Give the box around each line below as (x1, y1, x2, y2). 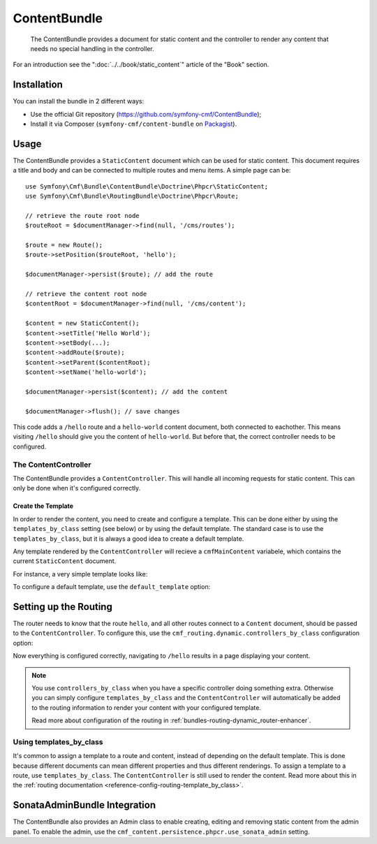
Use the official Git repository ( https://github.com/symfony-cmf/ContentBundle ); (30, 110, 262, 118)
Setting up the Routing (13, 601, 113, 613)
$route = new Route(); (25, 241, 103, 249)
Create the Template (13, 502, 73, 510)
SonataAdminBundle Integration (13, 799, 156, 811)
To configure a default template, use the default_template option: (13, 583, 211, 591)
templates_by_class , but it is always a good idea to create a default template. (13, 534, 244, 543)
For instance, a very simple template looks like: (13, 569, 148, 578)
